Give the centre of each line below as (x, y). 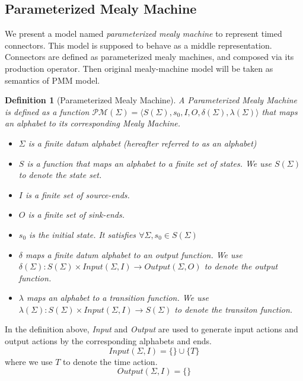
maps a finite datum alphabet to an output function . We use (134, 254)
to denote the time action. (110, 361)
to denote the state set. (60, 175)
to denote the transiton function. (234, 309)
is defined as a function (47, 111)
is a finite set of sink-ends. (76, 215)
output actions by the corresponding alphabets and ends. (108, 341)
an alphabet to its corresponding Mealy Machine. (93, 123)
